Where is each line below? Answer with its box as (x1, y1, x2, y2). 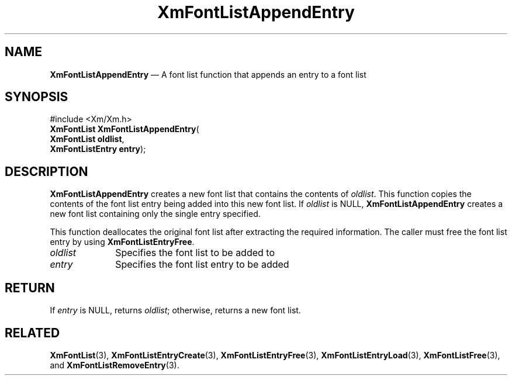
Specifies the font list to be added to (115, 247, 275, 259)
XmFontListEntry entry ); (50, 144, 146, 154)
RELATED (5, 325, 60, 340)
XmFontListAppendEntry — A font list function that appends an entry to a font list (50, 69, 366, 80)
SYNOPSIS (5, 89, 68, 105)
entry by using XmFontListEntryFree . (50, 237, 195, 247)
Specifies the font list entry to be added (115, 258, 289, 271)
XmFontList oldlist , (50, 134, 124, 144)
